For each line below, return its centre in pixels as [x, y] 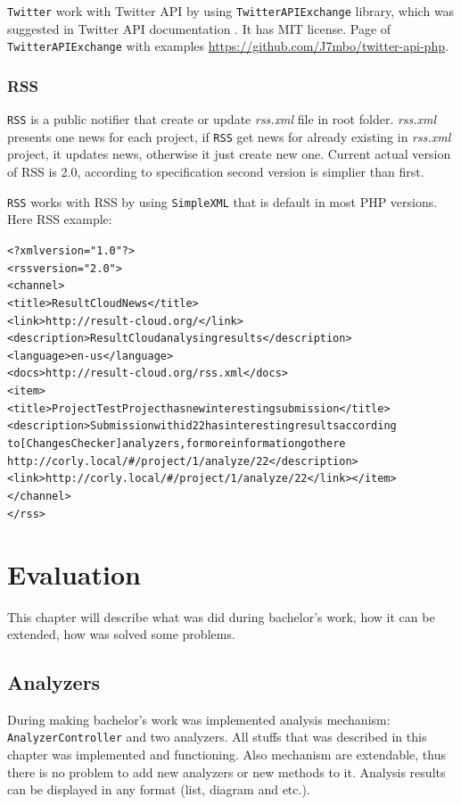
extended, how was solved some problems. [121, 634]
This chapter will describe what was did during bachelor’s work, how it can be [221, 616]
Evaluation [74, 573]
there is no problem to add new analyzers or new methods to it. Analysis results [226, 772]
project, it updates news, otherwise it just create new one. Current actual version [229, 154]
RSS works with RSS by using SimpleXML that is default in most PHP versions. [222, 201]
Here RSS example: [60, 219]
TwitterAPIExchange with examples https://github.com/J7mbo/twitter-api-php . [228, 46]
